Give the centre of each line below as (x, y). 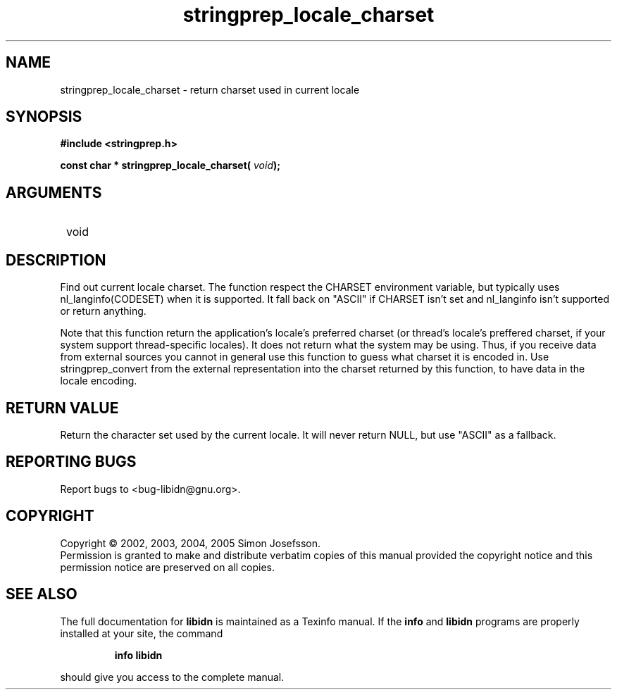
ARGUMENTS (54, 192)
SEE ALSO (42, 594)
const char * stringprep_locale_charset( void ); (170, 165)
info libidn (138, 655)
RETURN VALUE (62, 408)
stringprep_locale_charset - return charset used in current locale (210, 89)
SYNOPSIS (44, 117)
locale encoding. (99, 381)
